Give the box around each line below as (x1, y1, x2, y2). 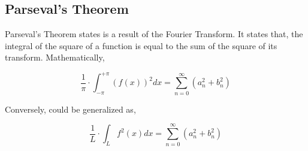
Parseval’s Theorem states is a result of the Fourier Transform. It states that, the (5, 28, 303, 40)
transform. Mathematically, (5, 51, 105, 64)
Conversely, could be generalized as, (5, 102, 136, 115)
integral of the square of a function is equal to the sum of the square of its (5, 39, 277, 52)
